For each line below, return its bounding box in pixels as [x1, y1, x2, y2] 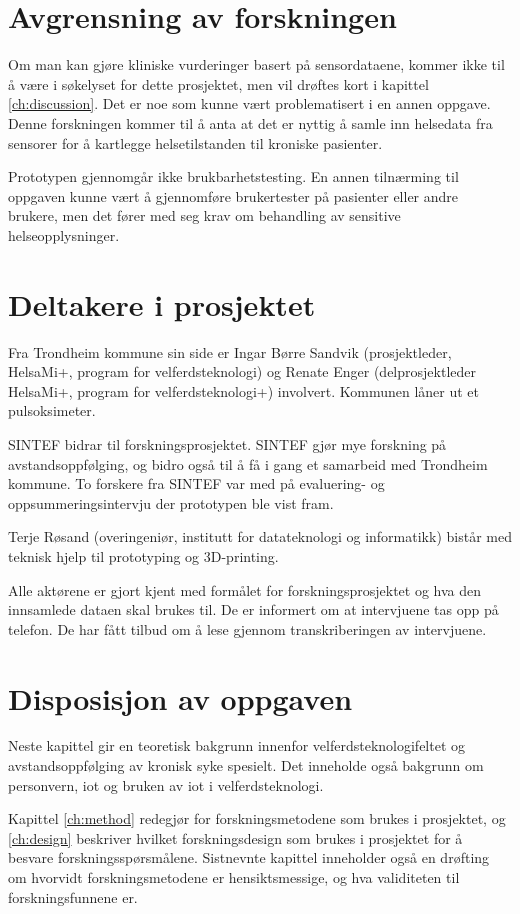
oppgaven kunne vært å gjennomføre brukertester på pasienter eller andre [8, 185, 459, 206]
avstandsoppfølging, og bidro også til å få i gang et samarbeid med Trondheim [8, 453, 488, 474]
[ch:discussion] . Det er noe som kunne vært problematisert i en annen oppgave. [8, 93, 491, 114]
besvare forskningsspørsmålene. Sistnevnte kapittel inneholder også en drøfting [8, 847, 490, 868]
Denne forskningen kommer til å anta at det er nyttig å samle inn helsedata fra [8, 112, 493, 133]
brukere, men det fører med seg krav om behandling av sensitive [8, 205, 401, 226]
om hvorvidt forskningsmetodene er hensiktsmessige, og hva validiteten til [8, 867, 460, 887]
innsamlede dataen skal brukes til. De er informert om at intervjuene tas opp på [8, 599, 499, 620]
